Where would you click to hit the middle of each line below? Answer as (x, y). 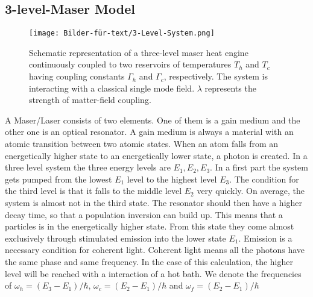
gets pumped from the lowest (58, 179)
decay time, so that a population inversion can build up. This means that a (144, 214)
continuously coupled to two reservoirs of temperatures (130, 64)
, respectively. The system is (216, 76)
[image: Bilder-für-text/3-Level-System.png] (122, 33)
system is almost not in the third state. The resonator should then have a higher (154, 202)
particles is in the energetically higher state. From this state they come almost (150, 226)
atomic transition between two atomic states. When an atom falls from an (142, 144)
